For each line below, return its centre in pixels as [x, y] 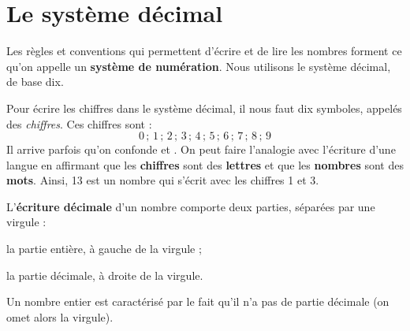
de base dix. [35, 82]
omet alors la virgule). [60, 316]
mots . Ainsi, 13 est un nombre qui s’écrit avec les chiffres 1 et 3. [163, 180]
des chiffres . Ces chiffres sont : [79, 123]
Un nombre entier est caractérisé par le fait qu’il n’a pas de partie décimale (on [198, 301]
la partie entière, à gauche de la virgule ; [104, 249]
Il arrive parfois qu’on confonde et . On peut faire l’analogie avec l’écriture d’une [201, 149]
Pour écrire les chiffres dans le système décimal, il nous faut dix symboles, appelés [204, 108]
